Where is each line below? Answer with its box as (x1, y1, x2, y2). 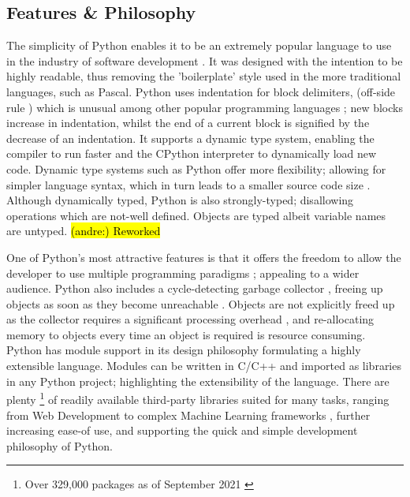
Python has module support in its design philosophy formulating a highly (6, 342, 361, 358)
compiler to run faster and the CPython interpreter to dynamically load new (6, 145, 377, 162)
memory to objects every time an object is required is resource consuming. (6, 326, 366, 342)
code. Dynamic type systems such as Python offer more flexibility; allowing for (6, 160, 386, 177)
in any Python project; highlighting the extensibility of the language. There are (6, 372, 389, 389)
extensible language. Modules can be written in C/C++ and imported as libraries (6, 357, 401, 374)
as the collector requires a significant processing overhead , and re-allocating (6, 311, 375, 327)
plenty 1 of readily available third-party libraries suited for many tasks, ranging (6, 389, 389, 407)
